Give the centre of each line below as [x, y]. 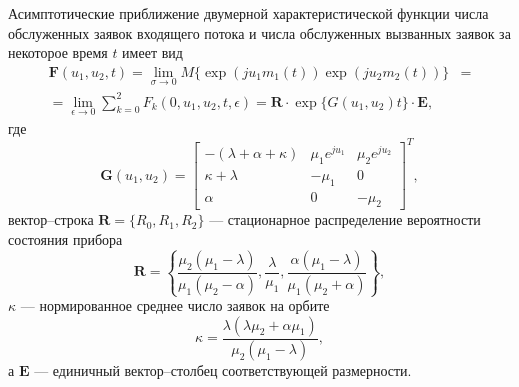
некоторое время [58, 52]
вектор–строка [51, 219]
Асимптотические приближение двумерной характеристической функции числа [248, 13]
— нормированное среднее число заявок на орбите [175, 305]
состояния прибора [65, 239]
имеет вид [152, 52]
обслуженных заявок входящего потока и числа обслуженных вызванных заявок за [259, 32]
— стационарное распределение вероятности [345, 219]
